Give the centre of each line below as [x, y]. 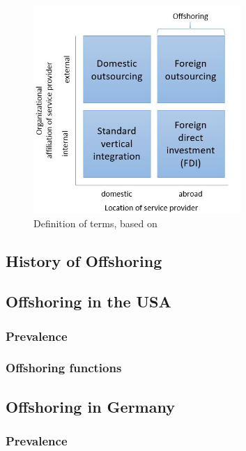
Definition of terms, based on [95, 223]
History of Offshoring [84, 260]
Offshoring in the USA [89, 301]
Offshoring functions [64, 368]
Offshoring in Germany [90, 406]
